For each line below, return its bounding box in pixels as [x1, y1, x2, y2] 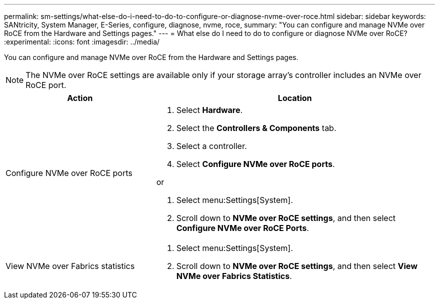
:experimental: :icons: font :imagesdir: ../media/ [4, 37, 160, 46]
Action [67, 93, 93, 103]
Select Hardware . [176, 105, 243, 115]
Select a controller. [176, 141, 247, 151]
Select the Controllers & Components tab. [176, 123, 337, 133]
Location [278, 93, 312, 103]
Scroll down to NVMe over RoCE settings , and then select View [176, 261, 417, 271]
